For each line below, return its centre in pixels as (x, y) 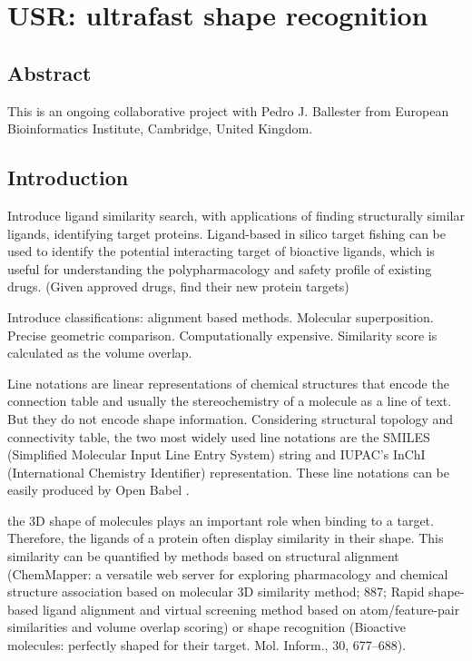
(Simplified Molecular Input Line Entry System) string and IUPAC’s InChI (216, 454)
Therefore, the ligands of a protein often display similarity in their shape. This (226, 538)
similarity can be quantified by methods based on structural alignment (203, 556)
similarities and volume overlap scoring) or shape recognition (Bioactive (206, 627)
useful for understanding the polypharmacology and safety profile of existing (220, 268)
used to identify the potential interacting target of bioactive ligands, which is (221, 251)
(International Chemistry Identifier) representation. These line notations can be (229, 472)
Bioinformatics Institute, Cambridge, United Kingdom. (160, 128)
